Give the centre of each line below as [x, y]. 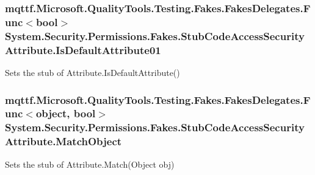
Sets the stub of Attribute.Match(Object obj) [90, 164]
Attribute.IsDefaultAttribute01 [83, 50]
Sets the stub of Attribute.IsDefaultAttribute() [92, 72]
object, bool [66, 113]
